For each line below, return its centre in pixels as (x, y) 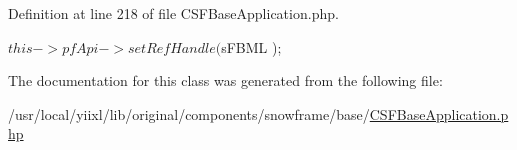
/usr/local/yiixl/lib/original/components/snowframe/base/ (189, 113)
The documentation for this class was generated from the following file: (225, 80)
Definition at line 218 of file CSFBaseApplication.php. (173, 13)
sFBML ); (251, 46)
